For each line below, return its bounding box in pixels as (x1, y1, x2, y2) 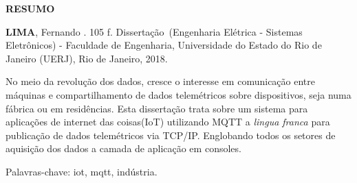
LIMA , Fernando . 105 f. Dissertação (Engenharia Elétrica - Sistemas (6, 24, 303, 38)
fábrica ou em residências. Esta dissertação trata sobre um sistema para (6, 101, 308, 115)
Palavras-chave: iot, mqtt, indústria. (6, 164, 158, 178)
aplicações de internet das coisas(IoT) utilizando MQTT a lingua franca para (6, 114, 330, 129)
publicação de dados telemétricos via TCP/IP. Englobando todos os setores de (6, 127, 336, 142)
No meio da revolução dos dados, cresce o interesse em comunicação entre (6, 74, 315, 88)
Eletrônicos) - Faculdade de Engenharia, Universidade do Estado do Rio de (6, 38, 322, 52)
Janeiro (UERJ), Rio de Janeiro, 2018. (6, 51, 168, 65)
